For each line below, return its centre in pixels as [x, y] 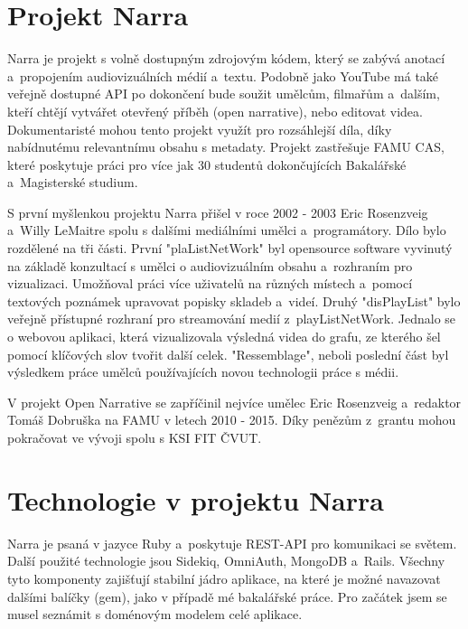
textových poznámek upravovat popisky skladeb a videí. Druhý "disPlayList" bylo [234, 300]
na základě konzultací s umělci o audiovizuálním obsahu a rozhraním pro [210, 265]
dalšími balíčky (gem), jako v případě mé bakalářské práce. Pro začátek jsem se [227, 596]
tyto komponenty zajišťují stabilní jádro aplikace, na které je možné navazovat [224, 578]
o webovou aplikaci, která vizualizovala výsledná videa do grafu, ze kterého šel [224, 337]
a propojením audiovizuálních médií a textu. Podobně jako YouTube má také [223, 75]
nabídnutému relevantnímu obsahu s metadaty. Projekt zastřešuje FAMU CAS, [226, 147]
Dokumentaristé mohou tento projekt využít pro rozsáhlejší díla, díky [200, 129]
